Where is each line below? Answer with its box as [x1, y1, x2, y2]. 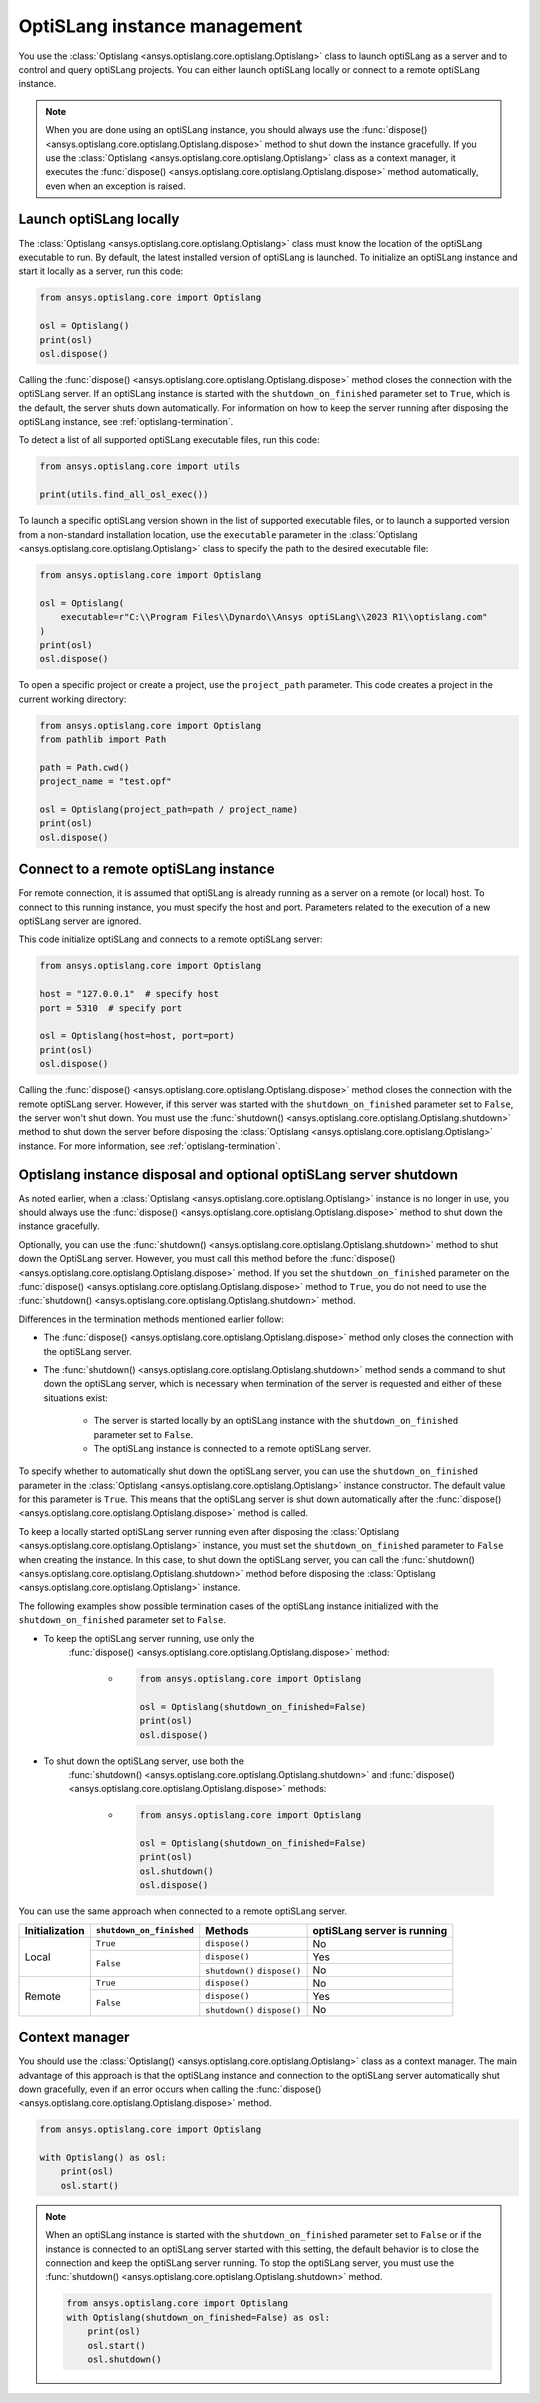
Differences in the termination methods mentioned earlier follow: [18, 1313, 284, 1325]
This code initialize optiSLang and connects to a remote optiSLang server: [18, 933, 323, 945]
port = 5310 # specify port [39, 1002, 183, 1014]
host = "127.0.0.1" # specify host [39, 988, 220, 1000]
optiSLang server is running [312, 1923, 448, 1937]
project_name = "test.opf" [39, 776, 172, 787]
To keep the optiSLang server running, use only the [43, 1632, 255, 1644]
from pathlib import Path [39, 734, 167, 745]
